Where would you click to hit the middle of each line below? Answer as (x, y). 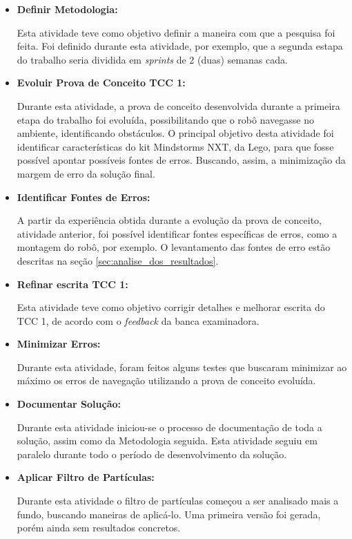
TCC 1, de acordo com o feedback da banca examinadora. (138, 320)
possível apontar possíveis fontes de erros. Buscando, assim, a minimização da (181, 160)
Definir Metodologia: (67, 9)
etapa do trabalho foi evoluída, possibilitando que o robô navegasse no (165, 119)
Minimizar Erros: (59, 344)
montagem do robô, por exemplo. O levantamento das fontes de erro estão (174, 247)
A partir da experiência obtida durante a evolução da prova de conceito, (169, 220)
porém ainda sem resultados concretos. (99, 528)
